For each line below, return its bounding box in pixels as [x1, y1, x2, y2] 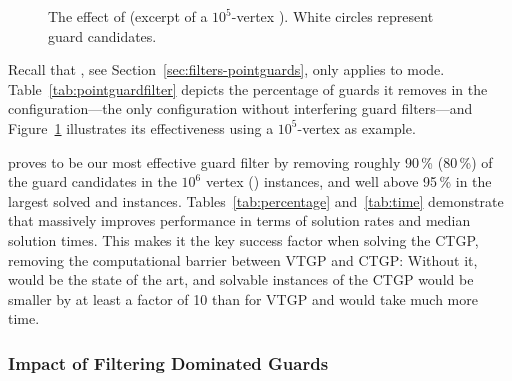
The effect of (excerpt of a [48, 6, 208, 26]
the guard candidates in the [8, 171, 177, 192]
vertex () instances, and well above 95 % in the [205, 171, 492, 192]
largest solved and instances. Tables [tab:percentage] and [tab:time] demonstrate [8, 190, 504, 211]
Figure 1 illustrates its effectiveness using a [8, 117, 274, 138]
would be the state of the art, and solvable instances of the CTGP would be [8, 269, 474, 290]
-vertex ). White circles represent [231, 6, 434, 26]
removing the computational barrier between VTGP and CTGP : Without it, [8, 249, 478, 270]
